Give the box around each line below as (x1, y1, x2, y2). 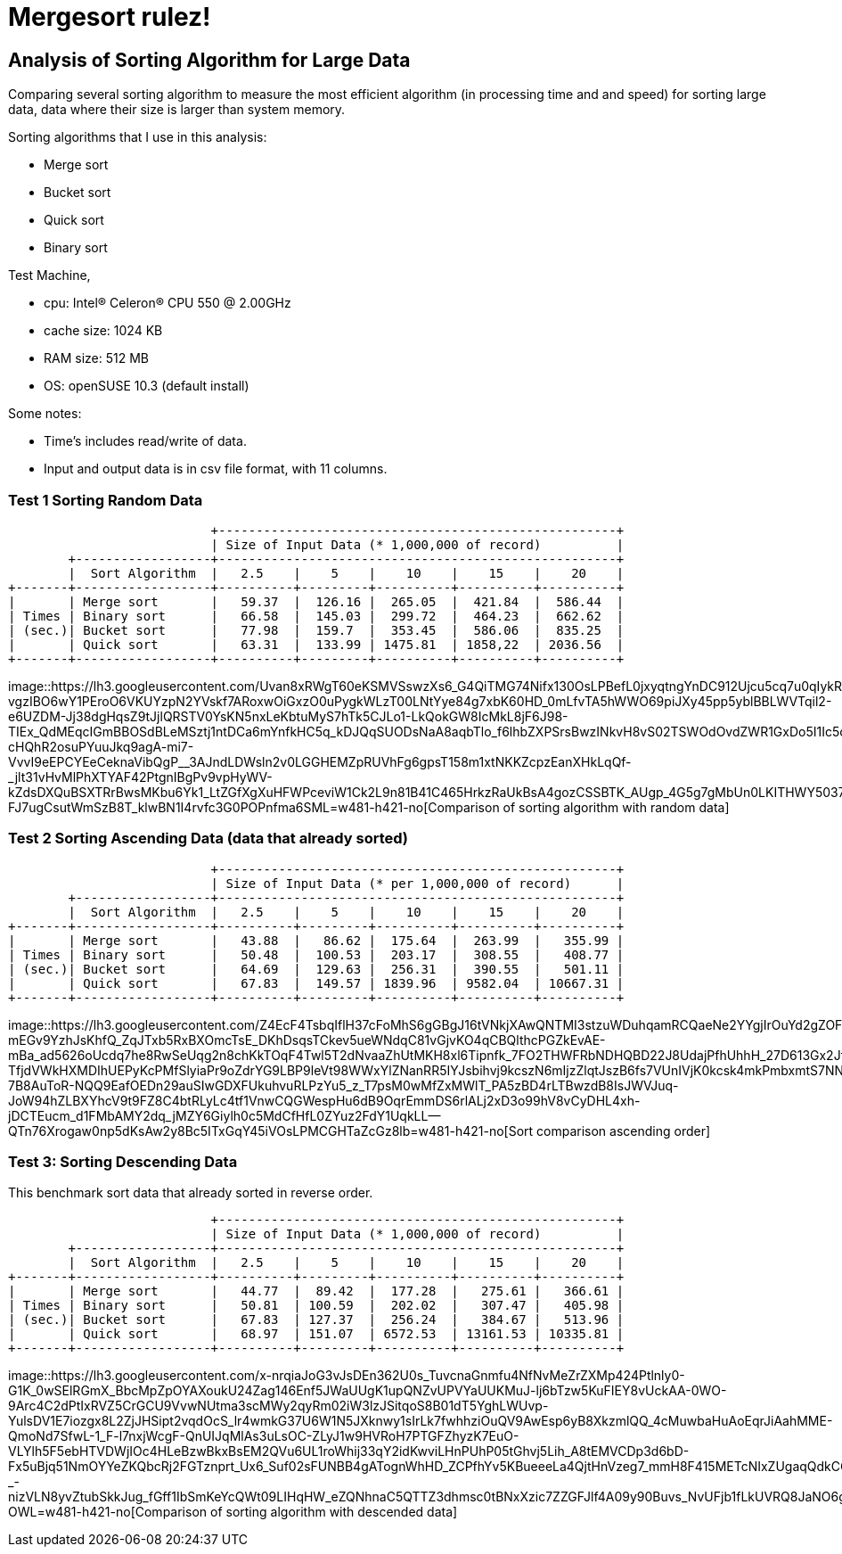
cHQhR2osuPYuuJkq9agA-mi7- (8, 738, 194, 754)
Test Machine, (8, 267, 91, 284)
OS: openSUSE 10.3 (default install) (44, 378, 249, 394)
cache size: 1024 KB (44, 323, 163, 339)
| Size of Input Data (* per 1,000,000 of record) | (210, 876, 625, 891)
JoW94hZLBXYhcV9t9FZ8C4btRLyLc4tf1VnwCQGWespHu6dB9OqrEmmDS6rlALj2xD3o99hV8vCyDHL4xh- (8, 1092, 641, 1108)
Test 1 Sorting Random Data (8, 490, 203, 509)
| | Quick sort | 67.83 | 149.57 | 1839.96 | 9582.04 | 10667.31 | (8, 975, 625, 991)
